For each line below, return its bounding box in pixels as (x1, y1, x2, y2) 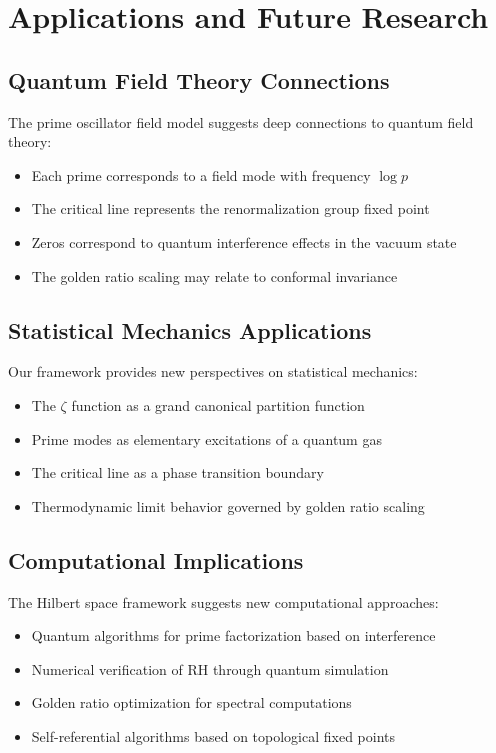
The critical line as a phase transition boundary (31, 462, 324, 483)
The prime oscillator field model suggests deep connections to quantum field (8, 111, 474, 132)
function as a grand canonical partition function (71, 394, 365, 415)
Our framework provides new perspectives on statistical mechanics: (8, 361, 418, 382)
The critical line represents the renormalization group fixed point (31, 198, 430, 219)
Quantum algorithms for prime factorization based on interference (31, 625, 436, 646)
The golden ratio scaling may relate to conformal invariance (31, 265, 398, 286)
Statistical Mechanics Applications (8, 314, 372, 345)
